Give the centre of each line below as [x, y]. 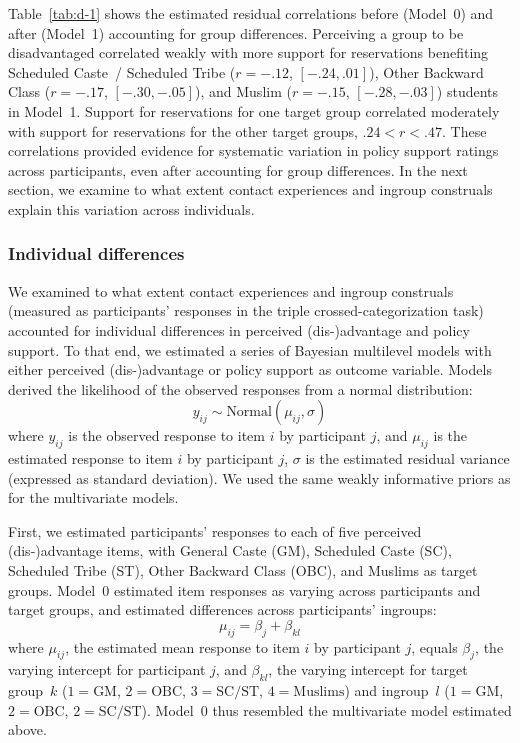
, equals [434, 646]
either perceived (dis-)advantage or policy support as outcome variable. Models [250, 369]
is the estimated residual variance [407, 458]
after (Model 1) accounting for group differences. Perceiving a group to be [236, 32]
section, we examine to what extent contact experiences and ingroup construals [250, 189]
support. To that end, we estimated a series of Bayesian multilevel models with [250, 349]
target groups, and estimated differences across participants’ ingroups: [222, 609]
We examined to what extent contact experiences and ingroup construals [231, 290]
